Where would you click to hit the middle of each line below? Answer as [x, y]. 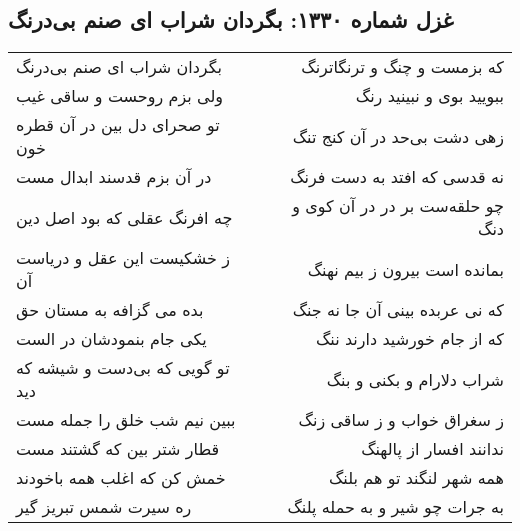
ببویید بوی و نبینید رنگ [429, 96]
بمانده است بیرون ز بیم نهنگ [405, 269]
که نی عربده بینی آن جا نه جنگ [398, 310]
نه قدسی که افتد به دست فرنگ [397, 177]
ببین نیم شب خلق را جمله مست [126, 420]
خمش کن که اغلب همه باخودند [121, 478]
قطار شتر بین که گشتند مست [118, 449]
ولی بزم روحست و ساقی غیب [119, 96]
